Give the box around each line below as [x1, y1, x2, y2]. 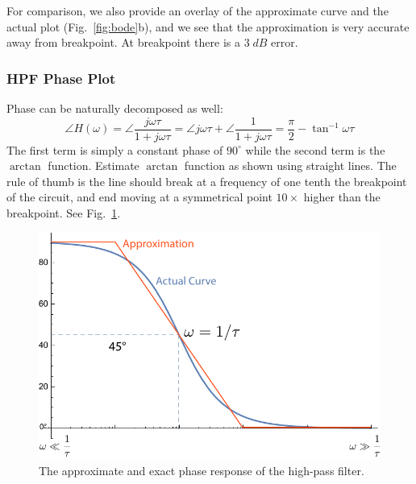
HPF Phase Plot [6, 68, 116, 88]
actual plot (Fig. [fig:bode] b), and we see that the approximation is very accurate [6, 18, 410, 35]
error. [271, 34, 298, 51]
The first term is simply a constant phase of [6, 141, 223, 158]
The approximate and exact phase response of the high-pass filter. [39, 462, 364, 479]
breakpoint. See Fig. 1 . [6, 205, 121, 221]
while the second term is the [245, 141, 385, 158]
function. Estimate [48, 157, 139, 174]
